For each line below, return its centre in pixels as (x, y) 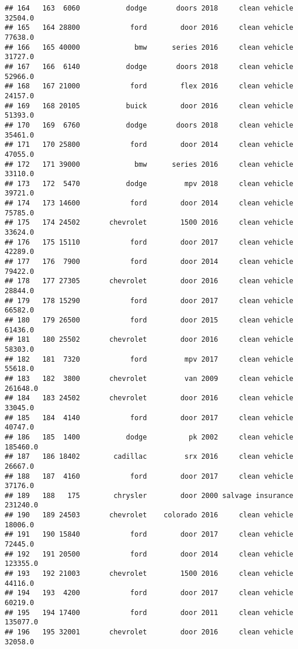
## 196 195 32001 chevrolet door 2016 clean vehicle (149, 632)
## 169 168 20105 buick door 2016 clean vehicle (149, 106)
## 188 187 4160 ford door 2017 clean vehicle (149, 476)
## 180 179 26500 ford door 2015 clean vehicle (149, 320)
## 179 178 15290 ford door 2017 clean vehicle (149, 301)
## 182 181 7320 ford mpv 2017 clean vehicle (149, 359)
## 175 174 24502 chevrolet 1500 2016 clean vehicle (149, 223)
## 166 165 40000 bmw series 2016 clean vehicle (149, 47)
